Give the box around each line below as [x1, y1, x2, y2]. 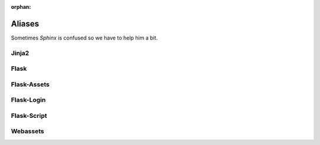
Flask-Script [11, 111, 47, 120]
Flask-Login [11, 96, 46, 104]
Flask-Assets [11, 80, 50, 88]
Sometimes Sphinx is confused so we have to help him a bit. [11, 34, 158, 41]
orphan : [11, 4, 31, 10]
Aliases [11, 18, 40, 29]
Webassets [11, 127, 44, 136]
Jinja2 [11, 49, 30, 57]
